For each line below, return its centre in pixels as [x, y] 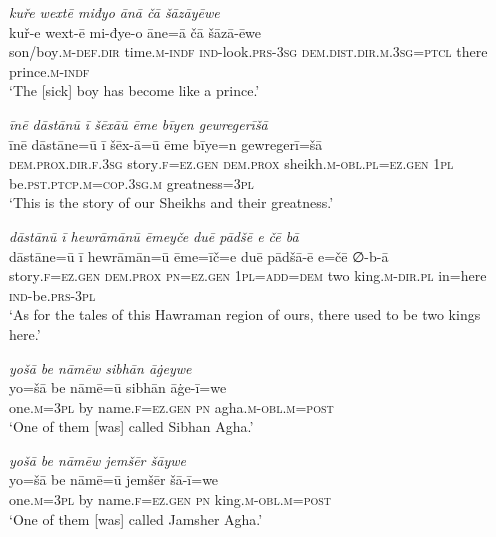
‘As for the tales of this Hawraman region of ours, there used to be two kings [245, 314]
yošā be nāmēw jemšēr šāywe [97, 459]
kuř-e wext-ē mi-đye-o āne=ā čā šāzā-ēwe [135, 31]
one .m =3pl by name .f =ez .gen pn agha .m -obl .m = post [171, 406]
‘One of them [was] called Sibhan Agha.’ [131, 426]
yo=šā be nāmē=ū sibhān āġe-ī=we [118, 387]
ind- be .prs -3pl [52, 294]
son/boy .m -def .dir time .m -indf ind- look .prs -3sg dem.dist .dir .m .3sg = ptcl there [248, 51]
